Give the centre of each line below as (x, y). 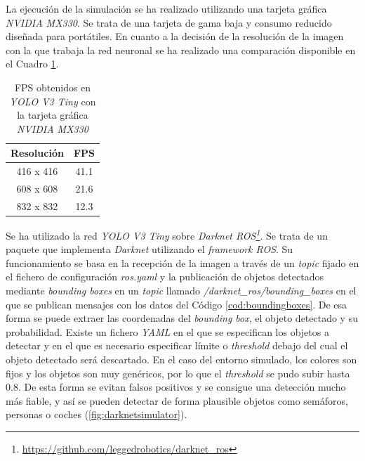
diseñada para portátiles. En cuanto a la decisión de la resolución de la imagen (175, 36)
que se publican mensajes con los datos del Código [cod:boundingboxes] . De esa (177, 304)
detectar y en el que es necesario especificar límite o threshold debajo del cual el (177, 345)
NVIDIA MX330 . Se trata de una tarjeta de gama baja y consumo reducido (169, 22)
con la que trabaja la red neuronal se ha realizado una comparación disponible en (181, 50)
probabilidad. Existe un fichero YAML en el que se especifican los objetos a (167, 331)
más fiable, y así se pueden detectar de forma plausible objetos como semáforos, (177, 400)
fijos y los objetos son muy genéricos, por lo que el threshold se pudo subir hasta (178, 373)
